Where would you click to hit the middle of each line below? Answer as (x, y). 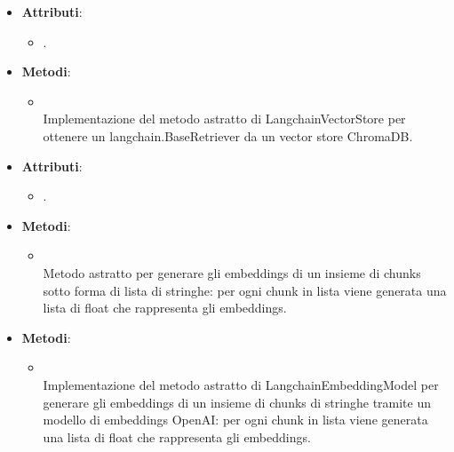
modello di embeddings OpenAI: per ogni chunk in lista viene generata (235, 420)
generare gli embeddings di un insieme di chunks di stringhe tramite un (237, 402)
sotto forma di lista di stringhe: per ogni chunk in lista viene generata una (245, 290)
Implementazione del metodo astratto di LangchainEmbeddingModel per (241, 384)
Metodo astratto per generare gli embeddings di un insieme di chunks (232, 272)
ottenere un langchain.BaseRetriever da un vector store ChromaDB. (228, 135)
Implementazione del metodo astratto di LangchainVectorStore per (224, 119)
